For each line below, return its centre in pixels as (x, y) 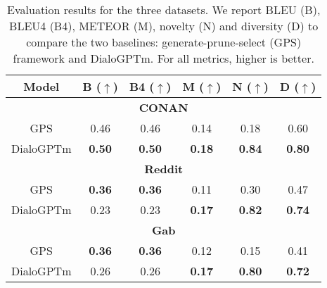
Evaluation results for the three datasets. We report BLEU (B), (164, 10)
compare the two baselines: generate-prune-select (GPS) (164, 42)
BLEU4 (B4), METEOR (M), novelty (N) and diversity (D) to (164, 26)
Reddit (164, 169)
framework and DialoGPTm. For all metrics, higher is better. (163, 58)
